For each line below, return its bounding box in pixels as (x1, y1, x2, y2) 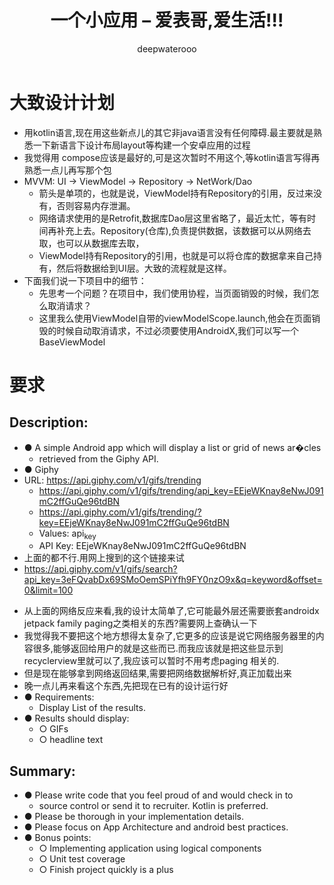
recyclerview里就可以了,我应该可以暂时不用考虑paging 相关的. (23, 655, 280, 667)
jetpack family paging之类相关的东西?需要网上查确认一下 (23, 617, 258, 630)
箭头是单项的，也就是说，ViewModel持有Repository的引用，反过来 (38, 187, 314, 199)
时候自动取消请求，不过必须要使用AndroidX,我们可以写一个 (56, 324, 300, 336)
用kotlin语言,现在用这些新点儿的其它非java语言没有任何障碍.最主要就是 (23, 126, 314, 138)
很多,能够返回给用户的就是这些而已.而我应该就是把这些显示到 (32, 642, 284, 655)
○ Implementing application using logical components (38, 842, 262, 855)
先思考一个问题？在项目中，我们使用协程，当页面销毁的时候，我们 (38, 287, 311, 299)
